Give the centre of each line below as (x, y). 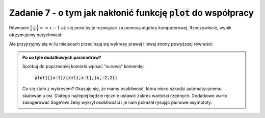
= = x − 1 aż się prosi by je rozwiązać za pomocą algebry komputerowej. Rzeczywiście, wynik (135, 27)
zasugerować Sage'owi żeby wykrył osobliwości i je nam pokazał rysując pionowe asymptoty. (117, 102)
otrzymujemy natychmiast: (36, 35)
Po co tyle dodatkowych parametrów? (62, 58)
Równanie (19, 27)
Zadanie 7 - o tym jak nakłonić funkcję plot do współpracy (132, 13)
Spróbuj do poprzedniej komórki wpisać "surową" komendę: (83, 67)
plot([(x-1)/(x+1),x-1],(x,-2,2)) (76, 78)
